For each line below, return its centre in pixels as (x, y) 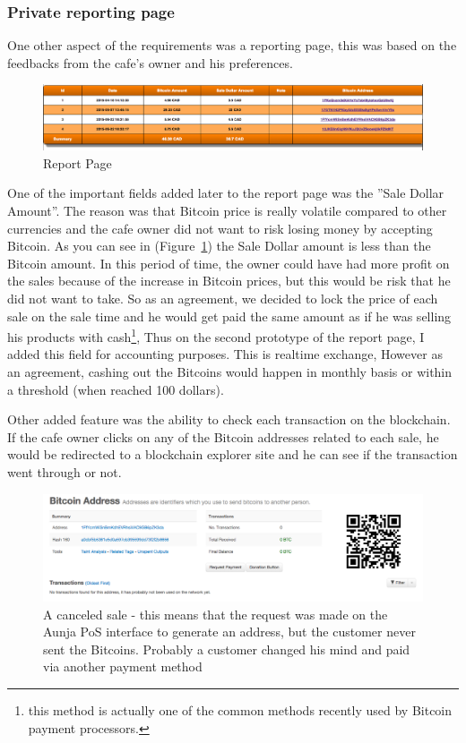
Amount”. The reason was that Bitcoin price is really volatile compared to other (227, 210)
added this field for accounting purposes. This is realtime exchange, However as (225, 354)
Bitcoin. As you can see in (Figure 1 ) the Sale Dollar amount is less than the (219, 246)
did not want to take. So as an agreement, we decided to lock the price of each (223, 298)
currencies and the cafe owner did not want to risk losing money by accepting (220, 228)
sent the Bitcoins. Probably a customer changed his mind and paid (227, 649)
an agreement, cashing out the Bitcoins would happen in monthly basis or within (230, 371)
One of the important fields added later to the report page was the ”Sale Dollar (226, 193)
